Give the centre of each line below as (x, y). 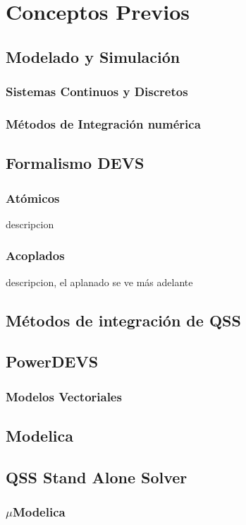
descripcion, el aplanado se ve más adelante (99, 282)
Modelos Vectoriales (64, 396)
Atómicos (33, 197)
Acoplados (35, 255)
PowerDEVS (52, 361)
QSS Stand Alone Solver (97, 477)
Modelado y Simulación (93, 56)
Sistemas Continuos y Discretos (97, 92)
